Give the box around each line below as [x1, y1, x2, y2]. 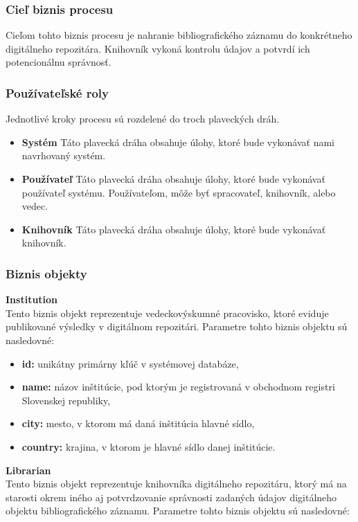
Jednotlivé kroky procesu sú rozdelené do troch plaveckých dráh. [6, 111, 280, 126]
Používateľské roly [6, 84, 109, 101]
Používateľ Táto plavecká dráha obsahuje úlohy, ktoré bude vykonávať [21, 172, 325, 186]
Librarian [6, 462, 51, 477]
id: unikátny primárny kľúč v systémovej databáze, [21, 356, 239, 370]
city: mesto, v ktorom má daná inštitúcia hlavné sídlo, [21, 416, 255, 431]
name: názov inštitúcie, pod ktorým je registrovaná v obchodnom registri [21, 379, 335, 394]
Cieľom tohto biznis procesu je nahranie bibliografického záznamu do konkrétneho [6, 28, 352, 42]
